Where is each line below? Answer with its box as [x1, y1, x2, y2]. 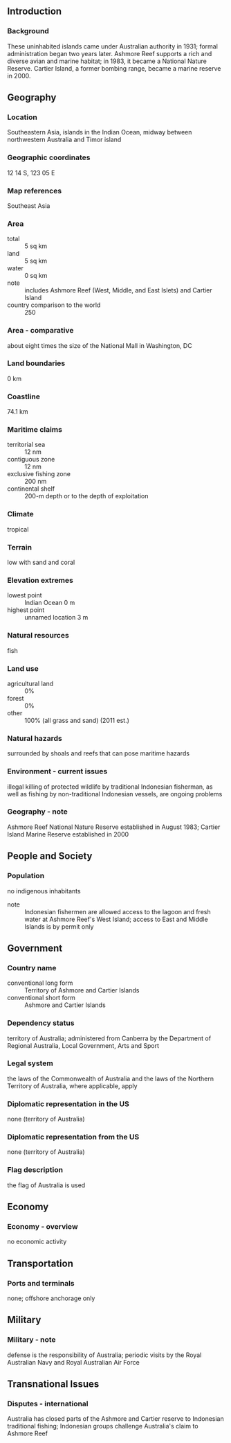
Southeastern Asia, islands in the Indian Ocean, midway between [7, 128, 192, 137]
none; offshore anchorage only [7, 1294, 95, 1302]
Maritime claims [7, 425, 62, 435]
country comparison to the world [7, 301, 101, 309]
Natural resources [7, 631, 69, 640]
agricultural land [7, 679, 54, 688]
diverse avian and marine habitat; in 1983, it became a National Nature [7, 57, 207, 65]
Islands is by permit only [24, 922, 94, 931]
